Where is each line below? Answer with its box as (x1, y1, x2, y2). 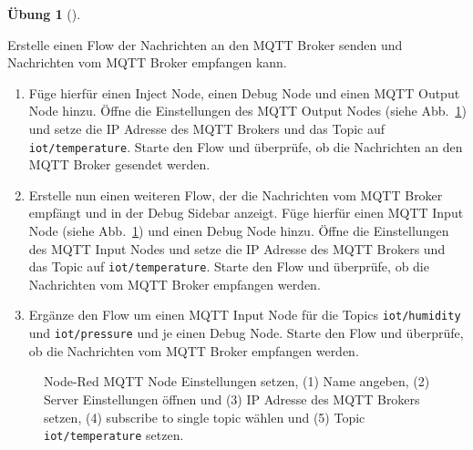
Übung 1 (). (7, 5, 81, 23)
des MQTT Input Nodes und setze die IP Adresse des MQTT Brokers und (28, 239, 446, 258)
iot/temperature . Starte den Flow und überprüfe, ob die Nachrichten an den (28, 137, 463, 156)
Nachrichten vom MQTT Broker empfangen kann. (7, 53, 287, 72)
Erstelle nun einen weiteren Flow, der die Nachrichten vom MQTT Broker (28, 185, 443, 204)
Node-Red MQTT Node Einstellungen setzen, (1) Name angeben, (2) (44, 372, 430, 391)
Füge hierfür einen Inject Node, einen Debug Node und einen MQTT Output (28, 83, 460, 102)
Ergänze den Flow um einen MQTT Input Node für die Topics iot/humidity (28, 305, 461, 324)
